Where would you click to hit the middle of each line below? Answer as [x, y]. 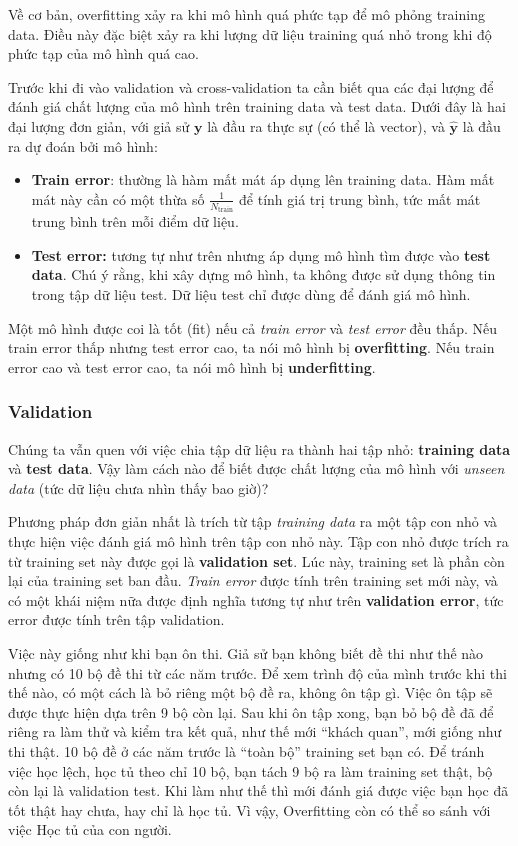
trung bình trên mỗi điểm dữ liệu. [135, 221]
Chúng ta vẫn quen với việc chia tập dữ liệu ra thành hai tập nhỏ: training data [259, 448]
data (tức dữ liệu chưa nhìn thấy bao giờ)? [138, 487]
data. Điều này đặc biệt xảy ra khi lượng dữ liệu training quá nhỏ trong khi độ [250, 33]
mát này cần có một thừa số [118, 198]
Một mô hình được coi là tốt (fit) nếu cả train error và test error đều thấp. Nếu [252, 327]
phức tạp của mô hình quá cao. [103, 53]
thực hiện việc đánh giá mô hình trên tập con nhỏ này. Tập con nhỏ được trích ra [258, 540]
